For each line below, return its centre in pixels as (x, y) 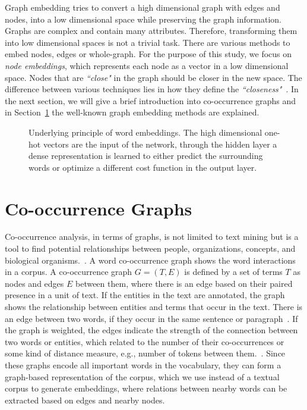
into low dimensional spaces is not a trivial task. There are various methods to (148, 42)
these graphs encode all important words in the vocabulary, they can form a (143, 364)
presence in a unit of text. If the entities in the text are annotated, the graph (145, 295)
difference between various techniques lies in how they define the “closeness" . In (152, 89)
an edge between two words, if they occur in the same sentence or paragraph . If (151, 318)
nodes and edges (34, 283)
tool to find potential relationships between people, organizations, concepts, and (150, 248)
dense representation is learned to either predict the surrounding (146, 156)
